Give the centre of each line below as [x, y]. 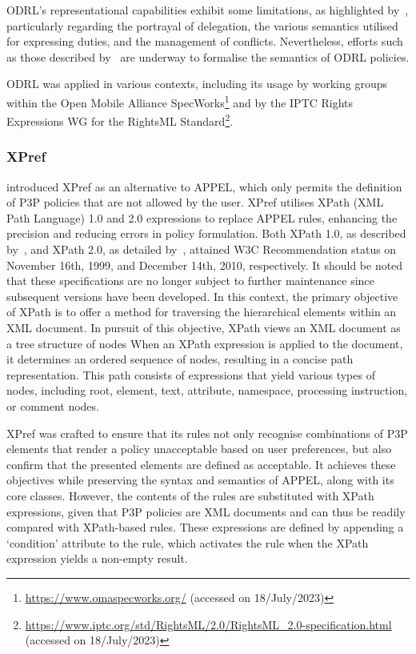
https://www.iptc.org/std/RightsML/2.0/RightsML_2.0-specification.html [208, 624]
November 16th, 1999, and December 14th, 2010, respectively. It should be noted [205, 265]
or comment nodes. [53, 406]
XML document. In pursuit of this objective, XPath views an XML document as [204, 328]
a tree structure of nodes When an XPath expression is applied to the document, [205, 343]
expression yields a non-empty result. [97, 558]
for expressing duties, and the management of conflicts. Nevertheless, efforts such [205, 41]
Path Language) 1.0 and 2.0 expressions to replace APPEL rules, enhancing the [202, 217]
